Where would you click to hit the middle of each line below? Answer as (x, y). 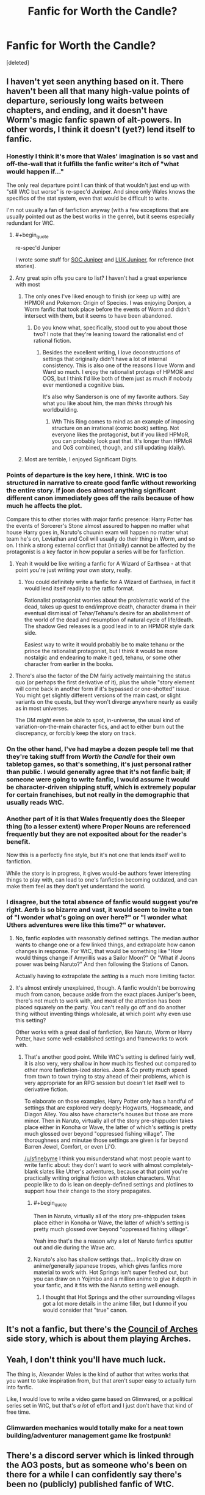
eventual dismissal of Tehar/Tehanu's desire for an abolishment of (107, 613)
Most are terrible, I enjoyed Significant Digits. (81, 459)
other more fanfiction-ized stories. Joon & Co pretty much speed (106, 1070)
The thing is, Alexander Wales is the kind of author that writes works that (98, 1374)
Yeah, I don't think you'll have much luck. (86, 1360)
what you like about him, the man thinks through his (107, 403)
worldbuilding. (60, 410)
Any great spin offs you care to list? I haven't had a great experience (101, 278)
